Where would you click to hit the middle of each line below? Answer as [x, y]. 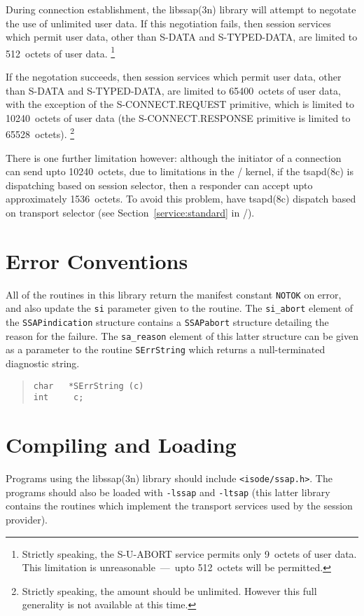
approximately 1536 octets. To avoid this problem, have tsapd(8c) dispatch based [181, 199]
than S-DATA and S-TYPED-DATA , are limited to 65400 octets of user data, [173, 90]
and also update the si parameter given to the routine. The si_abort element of [180, 308]
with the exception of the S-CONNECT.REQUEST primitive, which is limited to [180, 104]
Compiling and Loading [121, 445]
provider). [27, 519]
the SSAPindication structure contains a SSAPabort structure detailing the [167, 322]
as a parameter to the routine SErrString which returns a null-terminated [166, 349]
